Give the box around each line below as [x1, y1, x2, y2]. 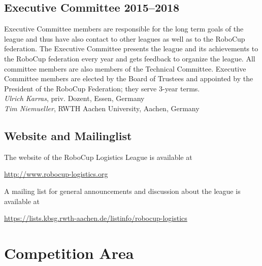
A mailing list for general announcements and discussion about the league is [4, 185, 241, 196]
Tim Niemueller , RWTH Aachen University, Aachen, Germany [4, 103, 200, 113]
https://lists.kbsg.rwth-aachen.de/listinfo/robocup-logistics [4, 213, 187, 223]
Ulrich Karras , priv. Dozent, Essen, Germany [4, 93, 145, 104]
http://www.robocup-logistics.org [4, 169, 108, 179]
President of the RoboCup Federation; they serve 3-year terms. [4, 83, 200, 93]
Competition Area [4, 242, 134, 263]
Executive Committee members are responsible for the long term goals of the [4, 23, 244, 34]
